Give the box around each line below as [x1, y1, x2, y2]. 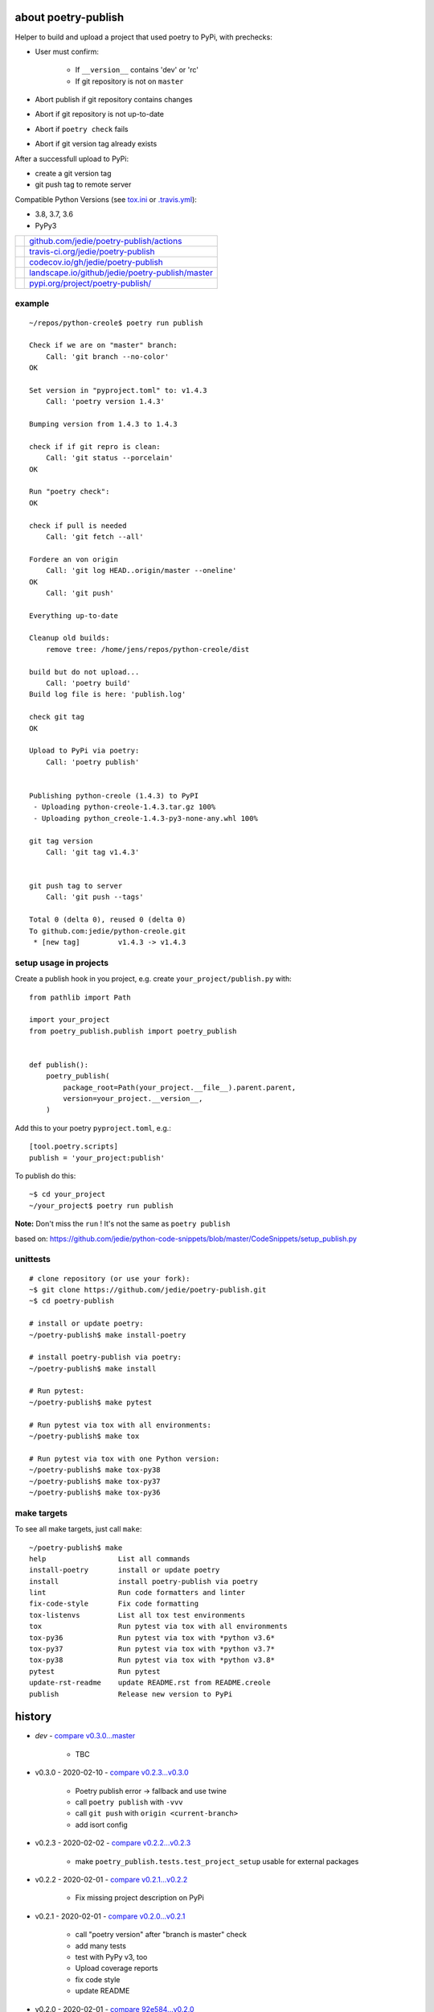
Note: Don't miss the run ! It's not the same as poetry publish [14, 1219, 231, 1229]
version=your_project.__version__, [63, 1095, 203, 1103]
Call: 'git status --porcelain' [45, 453, 174, 463]
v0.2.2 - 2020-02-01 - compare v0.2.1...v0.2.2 [35, 1875, 188, 1884]
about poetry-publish [14, 10, 125, 24]
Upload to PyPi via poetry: [29, 746, 140, 756]
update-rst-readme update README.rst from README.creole [29, 1678, 271, 1688]
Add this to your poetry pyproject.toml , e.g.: [14, 1123, 172, 1132]
